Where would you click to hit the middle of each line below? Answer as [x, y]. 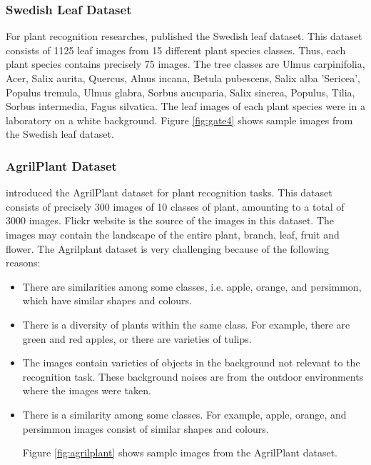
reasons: [23, 262]
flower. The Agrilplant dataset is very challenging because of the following [168, 248]
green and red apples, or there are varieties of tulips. [137, 338]
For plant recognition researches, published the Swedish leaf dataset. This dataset [184, 36]
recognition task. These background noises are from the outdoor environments [193, 376]
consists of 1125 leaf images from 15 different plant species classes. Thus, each [176, 50]
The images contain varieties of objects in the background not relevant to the [191, 362]
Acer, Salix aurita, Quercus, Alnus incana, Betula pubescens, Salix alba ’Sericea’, [183, 78]
